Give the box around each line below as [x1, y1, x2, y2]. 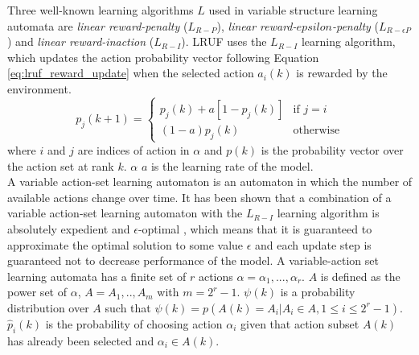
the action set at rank [7, 157, 114, 174]
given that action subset [240, 315, 359, 332]
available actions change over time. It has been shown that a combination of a [7, 188, 392, 205]
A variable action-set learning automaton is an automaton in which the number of [7, 173, 413, 190]
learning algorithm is [277, 204, 380, 221]
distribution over [7, 299, 89, 316]
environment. [7, 80, 72, 97]
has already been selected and [7, 332, 154, 349]
